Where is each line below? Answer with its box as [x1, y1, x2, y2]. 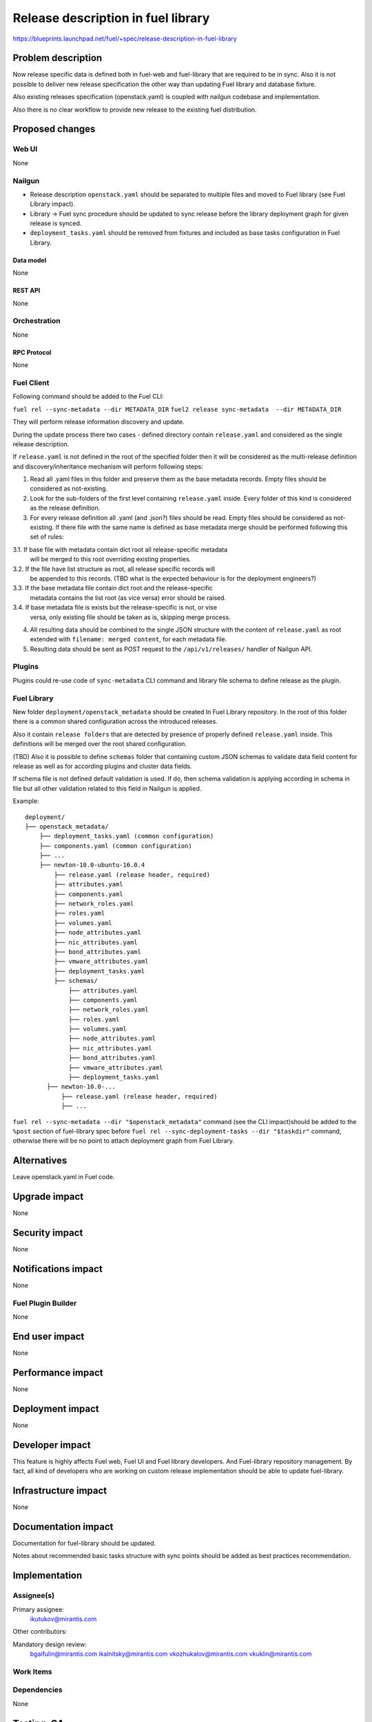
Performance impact [12, 1367, 103, 1378]
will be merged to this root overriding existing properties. [30, 555, 192, 563]
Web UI [12, 145, 38, 154]
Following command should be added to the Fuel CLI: [12, 393, 165, 401]
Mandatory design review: [12, 1640, 87, 1648]
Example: [12, 797, 39, 805]
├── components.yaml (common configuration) [39, 842, 192, 850]
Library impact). [30, 200, 76, 208]
